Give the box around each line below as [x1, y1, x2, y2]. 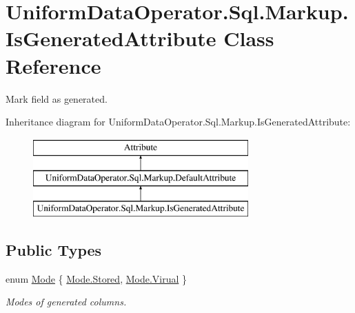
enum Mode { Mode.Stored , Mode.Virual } [6, 271, 187, 285]
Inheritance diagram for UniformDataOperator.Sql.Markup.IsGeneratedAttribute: [6, 114, 351, 129]
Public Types [6, 239, 102, 261]
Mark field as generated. [6, 91, 108, 105]
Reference [6, 51, 101, 79]
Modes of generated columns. [6, 294, 127, 309]
